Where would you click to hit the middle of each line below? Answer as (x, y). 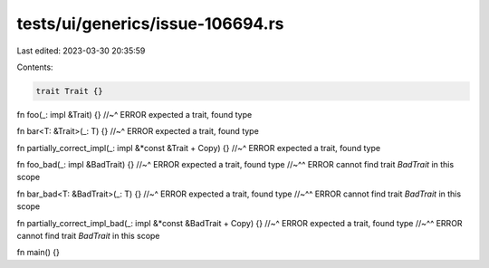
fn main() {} (38, 253)
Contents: (35, 67)
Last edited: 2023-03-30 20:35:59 (81, 51)
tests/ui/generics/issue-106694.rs (150, 24)
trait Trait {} (69, 91)
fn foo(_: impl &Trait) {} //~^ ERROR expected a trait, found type (134, 114)
